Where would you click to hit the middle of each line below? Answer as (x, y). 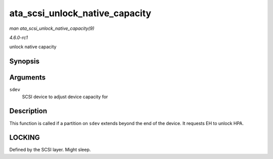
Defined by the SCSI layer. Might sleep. (50, 150)
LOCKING (25, 137)
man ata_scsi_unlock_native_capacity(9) (52, 28)
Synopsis (25, 62)
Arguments (28, 78)
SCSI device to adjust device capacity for (65, 97)
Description (28, 111)
